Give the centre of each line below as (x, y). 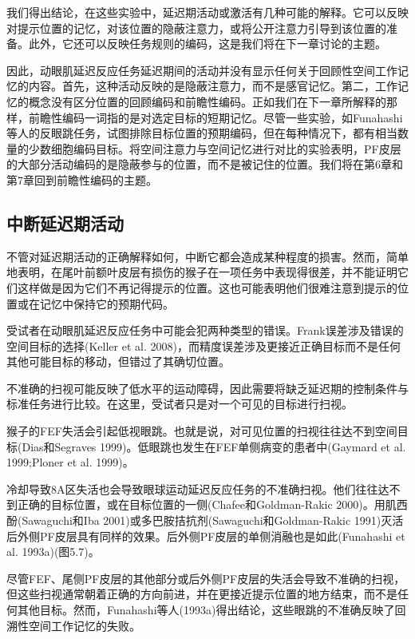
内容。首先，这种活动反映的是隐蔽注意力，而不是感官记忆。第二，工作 (213, 86)
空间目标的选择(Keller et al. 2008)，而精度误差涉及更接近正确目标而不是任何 (204, 345)
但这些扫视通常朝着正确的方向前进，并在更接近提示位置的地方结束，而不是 (202, 594)
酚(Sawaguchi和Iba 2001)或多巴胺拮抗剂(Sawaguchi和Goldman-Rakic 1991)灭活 (205, 520)
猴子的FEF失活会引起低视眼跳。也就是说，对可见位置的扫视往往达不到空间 (202, 431)
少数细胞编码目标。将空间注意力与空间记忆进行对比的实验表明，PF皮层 (215, 148)
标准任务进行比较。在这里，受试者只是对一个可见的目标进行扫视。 (180, 404)
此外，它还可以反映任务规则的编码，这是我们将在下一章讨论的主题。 (207, 44)
